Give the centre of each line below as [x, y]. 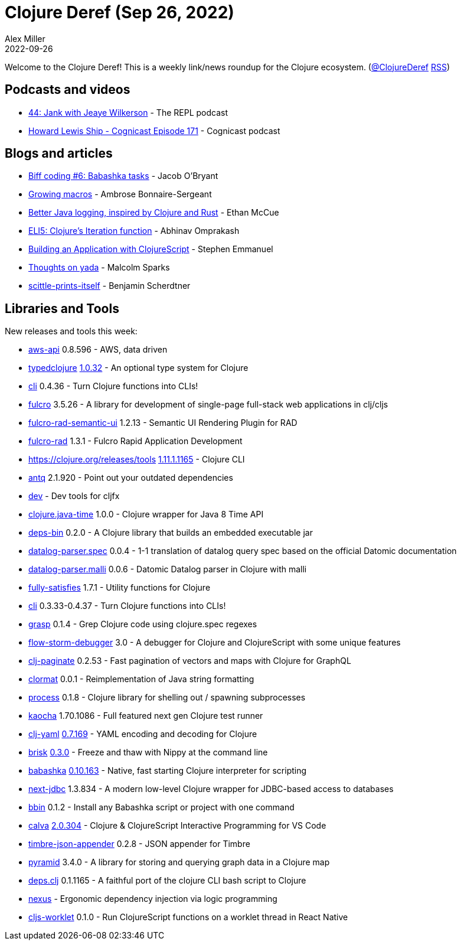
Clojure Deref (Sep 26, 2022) [120, 12]
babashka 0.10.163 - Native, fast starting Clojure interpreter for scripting [168, 771]
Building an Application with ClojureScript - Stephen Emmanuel [151, 249]
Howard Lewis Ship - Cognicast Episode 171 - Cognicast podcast [154, 131]
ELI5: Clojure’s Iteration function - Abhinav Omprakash [134, 231]
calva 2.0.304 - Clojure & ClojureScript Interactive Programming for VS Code [177, 826]
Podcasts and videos [68, 90]
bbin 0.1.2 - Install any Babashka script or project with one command [161, 807]
